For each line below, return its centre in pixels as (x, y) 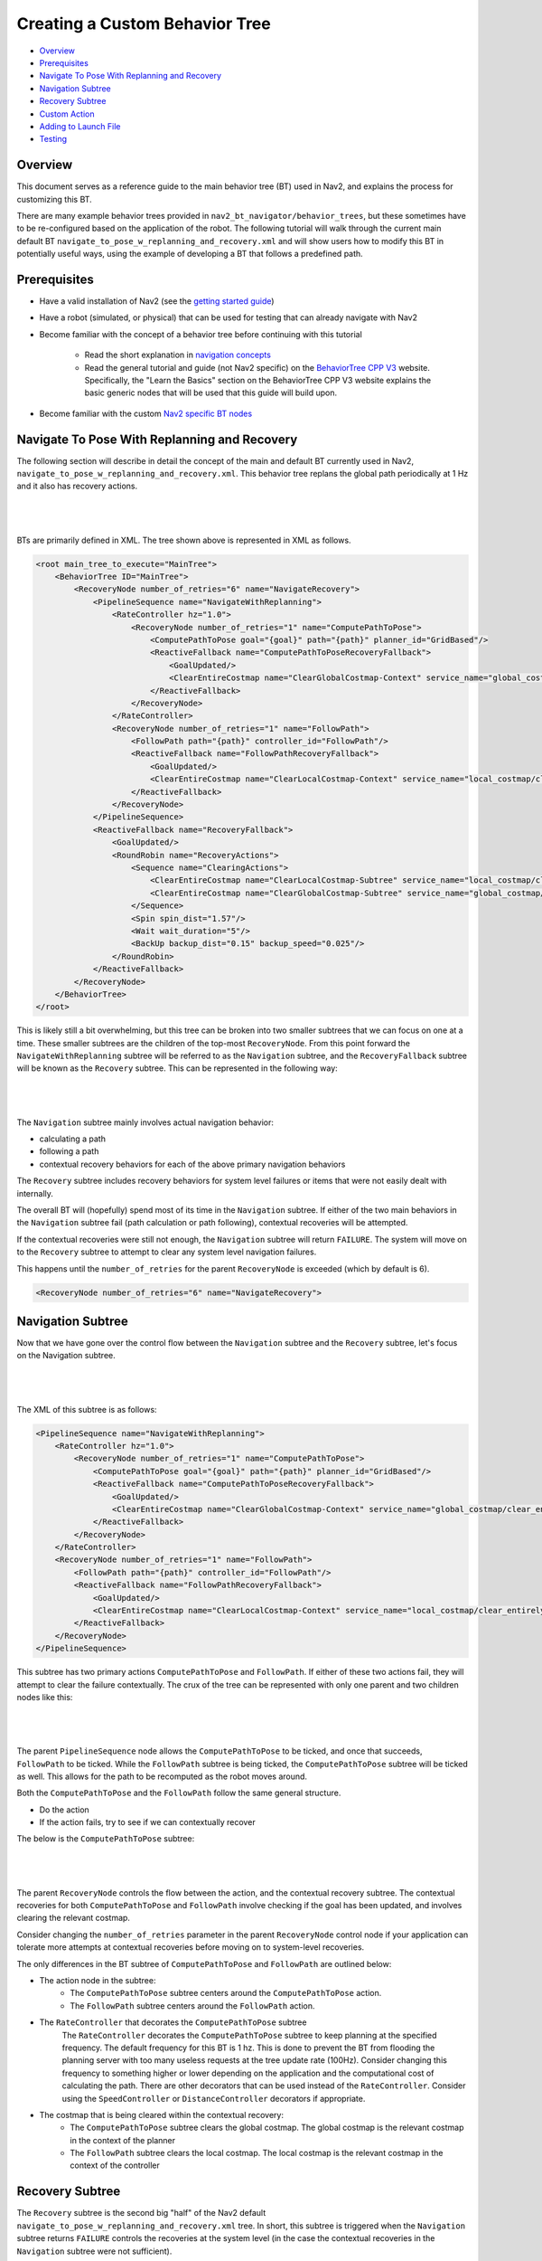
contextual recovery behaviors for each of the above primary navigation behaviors (192, 1164)
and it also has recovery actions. (77, 486)
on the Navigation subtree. (66, 1356)
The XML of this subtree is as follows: (87, 1409)
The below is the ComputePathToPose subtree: (106, 1839)
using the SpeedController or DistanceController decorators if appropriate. (214, 2098)
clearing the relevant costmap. (74, 1918)
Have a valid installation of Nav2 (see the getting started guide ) (157, 301)
